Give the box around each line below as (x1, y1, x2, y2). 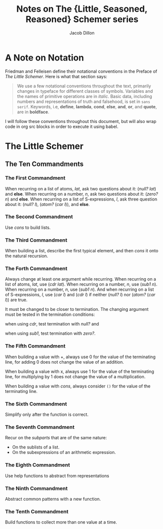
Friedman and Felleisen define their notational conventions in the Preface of (5, 68, 158, 74)
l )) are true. (5, 297, 28, 303)
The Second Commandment (5, 213, 73, 220)
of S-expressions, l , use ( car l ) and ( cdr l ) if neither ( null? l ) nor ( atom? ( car (5, 292, 156, 298)
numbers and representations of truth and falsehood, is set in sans (17, 99, 150, 104)
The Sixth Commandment (5, 400, 67, 407)
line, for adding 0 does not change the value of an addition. (5, 359, 124, 365)
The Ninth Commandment (5, 485, 68, 491)
